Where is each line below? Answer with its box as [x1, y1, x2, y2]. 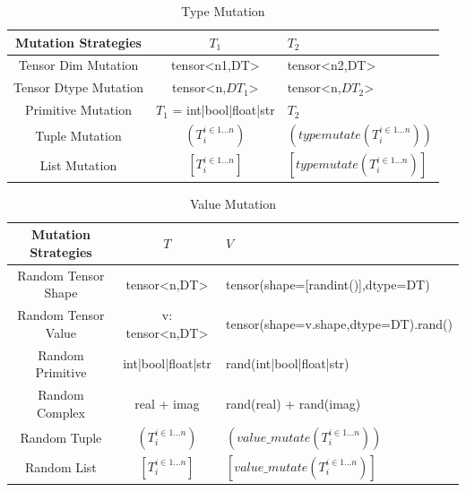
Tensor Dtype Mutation [13, 78, 143, 97]
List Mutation [39, 155, 117, 174]
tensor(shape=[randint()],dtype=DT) [226, 274, 430, 293]
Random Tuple [20, 428, 102, 447]
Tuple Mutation [35, 125, 122, 144]
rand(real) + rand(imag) [226, 393, 361, 412]
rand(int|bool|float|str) [226, 354, 349, 373]
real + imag [134, 393, 200, 412]
